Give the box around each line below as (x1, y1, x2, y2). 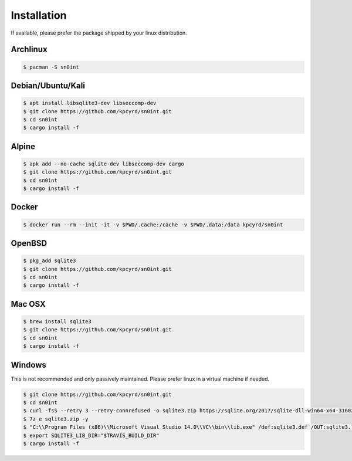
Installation (11, 9, 67, 22)
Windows (11, 360, 46, 370)
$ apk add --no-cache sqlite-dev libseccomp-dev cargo (23, 160, 184, 167)
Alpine (11, 141, 35, 151)
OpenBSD (11, 238, 47, 249)
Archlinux (11, 45, 48, 55)
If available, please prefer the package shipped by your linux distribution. (11, 29, 187, 36)
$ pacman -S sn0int (23, 63, 79, 70)
